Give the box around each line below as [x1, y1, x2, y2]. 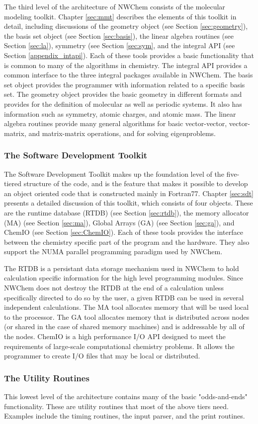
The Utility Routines [4, 371, 89, 384]
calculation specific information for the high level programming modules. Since [4, 273, 244, 283]
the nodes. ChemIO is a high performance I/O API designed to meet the [4, 331, 226, 342]
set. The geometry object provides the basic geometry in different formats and [4, 89, 242, 99]
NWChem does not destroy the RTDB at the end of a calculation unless [4, 283, 224, 293]
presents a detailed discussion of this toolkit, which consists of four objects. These [4, 198, 253, 208]
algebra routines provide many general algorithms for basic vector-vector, [4, 118, 227, 129]
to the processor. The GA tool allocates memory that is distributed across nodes [4, 311, 250, 322]
